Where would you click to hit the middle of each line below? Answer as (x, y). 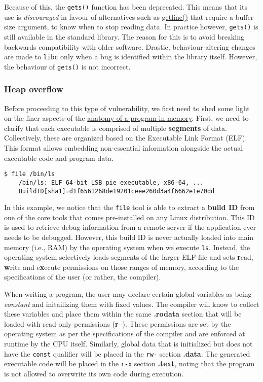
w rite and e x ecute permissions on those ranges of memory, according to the (122, 267)
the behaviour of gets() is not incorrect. (67, 66)
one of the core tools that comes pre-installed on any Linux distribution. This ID (129, 217)
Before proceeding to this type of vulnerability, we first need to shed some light (127, 108)
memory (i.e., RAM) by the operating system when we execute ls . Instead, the (127, 247)
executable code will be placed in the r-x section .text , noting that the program (129, 363)
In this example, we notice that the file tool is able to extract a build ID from (129, 207)
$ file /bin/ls (30, 174)
